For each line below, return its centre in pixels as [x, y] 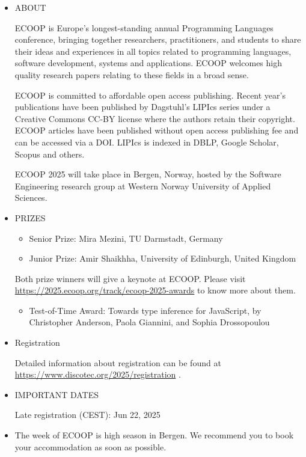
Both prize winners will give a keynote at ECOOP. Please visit [130, 278]
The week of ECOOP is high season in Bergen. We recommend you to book [154, 435]
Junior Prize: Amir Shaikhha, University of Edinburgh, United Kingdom [163, 258]
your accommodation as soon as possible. [90, 446]
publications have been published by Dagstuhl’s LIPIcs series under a [142, 107]
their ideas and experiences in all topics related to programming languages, [153, 51]
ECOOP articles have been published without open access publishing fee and [157, 130]
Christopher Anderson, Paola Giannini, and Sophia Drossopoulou [149, 322]
